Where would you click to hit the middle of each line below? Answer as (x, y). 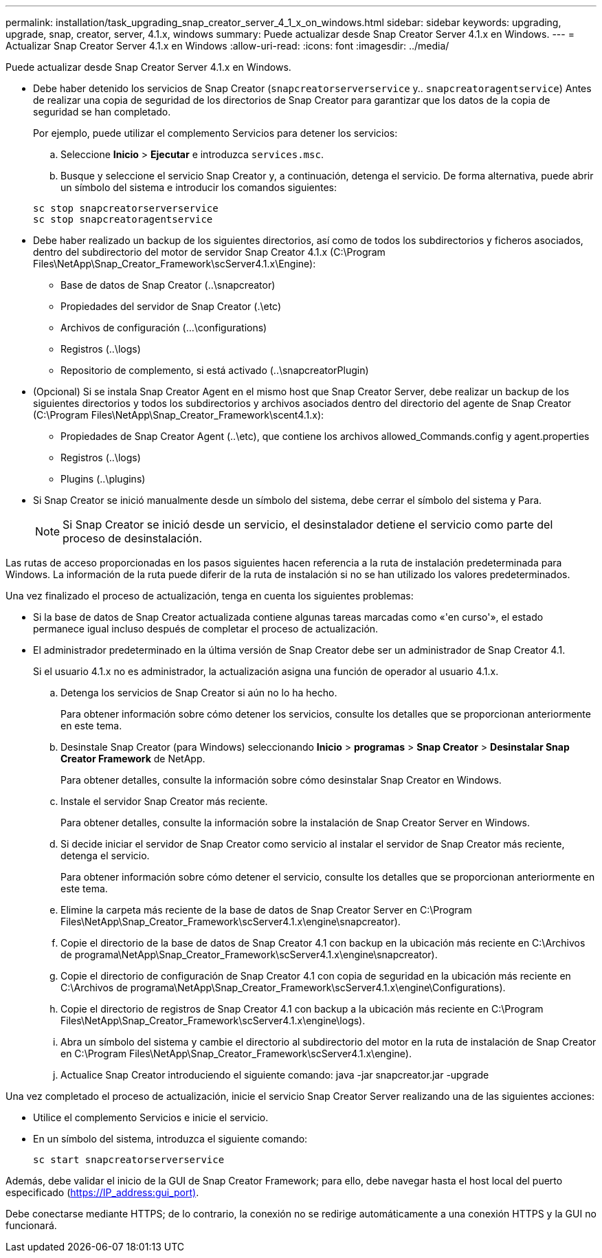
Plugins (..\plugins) (103, 479)
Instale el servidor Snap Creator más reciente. (164, 801)
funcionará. (31, 1225)
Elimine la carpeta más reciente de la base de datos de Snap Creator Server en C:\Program (266, 910)
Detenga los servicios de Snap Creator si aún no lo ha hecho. (199, 693)
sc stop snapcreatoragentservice (123, 219)
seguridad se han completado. (102, 112)
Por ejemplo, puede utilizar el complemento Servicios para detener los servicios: (215, 133)
